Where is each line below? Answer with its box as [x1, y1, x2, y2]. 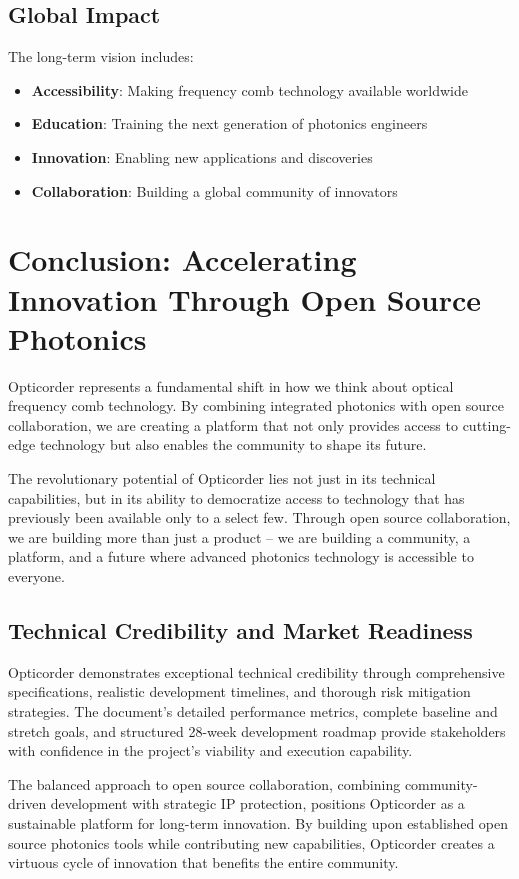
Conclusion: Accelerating [8, 239, 357, 280]
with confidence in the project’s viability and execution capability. [8, 740, 413, 761]
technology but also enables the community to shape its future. [39, 434, 427, 455]
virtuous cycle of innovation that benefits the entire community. [8, 852, 399, 873]
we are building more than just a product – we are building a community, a [8, 526, 471, 547]
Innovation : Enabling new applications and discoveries [31, 146, 373, 167]
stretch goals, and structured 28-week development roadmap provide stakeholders [8, 720, 506, 741]
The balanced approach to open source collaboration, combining [8, 773, 401, 794]
